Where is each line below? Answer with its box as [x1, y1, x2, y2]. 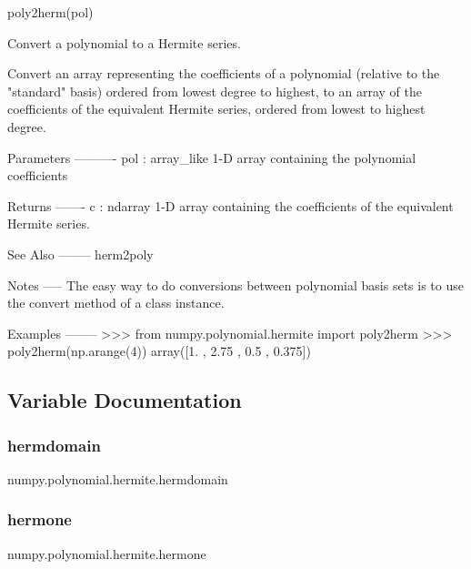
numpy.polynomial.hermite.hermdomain [7, 469, 228, 488]
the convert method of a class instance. [7, 293, 225, 312]
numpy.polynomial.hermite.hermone [7, 544, 206, 563]
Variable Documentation [7, 386, 242, 414]
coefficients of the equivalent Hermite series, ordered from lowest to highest [7, 99, 426, 118]
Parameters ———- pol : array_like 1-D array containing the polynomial [7, 147, 416, 167]
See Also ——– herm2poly [7, 244, 154, 263]
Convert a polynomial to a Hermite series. [7, 33, 241, 52]
